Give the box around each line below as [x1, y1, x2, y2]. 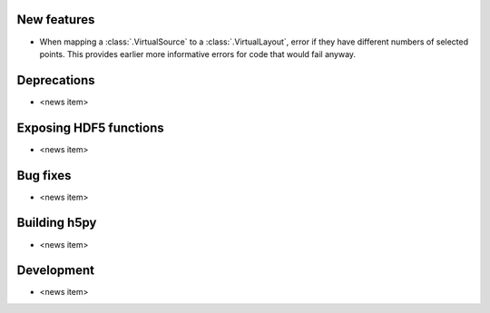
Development [16, 263, 95, 279]
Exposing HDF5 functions [16, 120, 164, 135]
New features [16, 12, 95, 27]
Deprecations [16, 73, 95, 88]
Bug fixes [16, 168, 72, 183]
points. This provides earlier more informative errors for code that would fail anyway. [39, 48, 357, 59]
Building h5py [16, 215, 97, 230]
